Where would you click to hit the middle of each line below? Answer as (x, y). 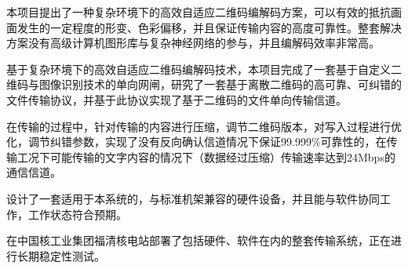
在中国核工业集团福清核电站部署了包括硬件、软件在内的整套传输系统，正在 (199, 240)
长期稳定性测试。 (61, 255)
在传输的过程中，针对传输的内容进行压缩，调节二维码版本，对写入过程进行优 (204, 126)
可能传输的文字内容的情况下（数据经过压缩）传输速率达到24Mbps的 (222, 156)
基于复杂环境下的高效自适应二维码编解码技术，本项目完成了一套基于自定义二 (204, 69)
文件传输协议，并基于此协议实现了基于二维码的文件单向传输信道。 (177, 99)
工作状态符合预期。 (77, 214)
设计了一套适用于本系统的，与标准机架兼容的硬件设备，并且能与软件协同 (193, 198)
